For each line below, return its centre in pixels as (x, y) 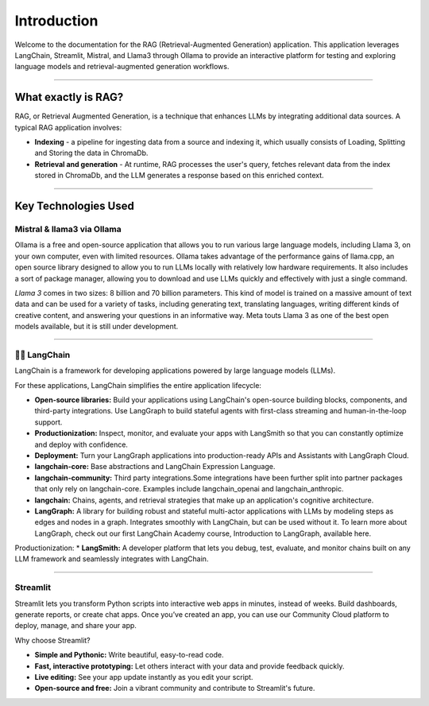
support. (48, 422)
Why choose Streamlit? (52, 640)
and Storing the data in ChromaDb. (91, 153)
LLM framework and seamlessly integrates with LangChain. (112, 559)
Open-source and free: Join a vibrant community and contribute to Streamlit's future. (175, 689)
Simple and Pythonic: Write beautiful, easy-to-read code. (129, 655)
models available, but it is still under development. (97, 327)
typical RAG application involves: (68, 127)
